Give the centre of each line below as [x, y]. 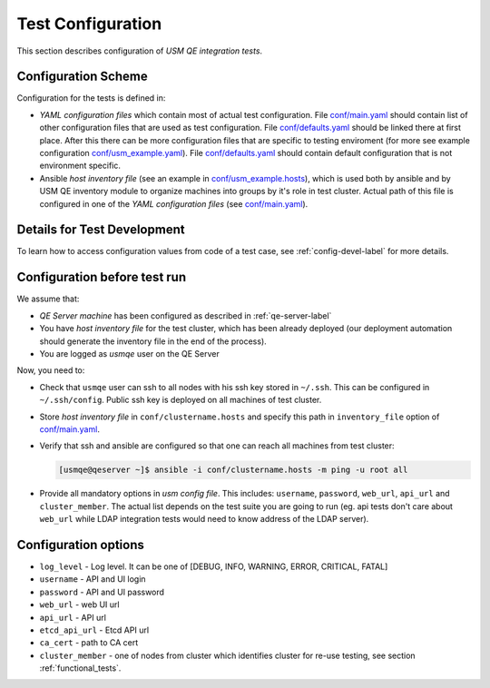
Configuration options [81, 545]
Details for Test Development [101, 230]
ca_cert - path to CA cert [89, 643]
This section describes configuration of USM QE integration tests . [140, 51]
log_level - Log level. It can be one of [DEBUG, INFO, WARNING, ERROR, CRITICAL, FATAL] [214, 566]
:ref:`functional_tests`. [80, 668]
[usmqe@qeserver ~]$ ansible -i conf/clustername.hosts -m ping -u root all [233, 470]
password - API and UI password [102, 592]
